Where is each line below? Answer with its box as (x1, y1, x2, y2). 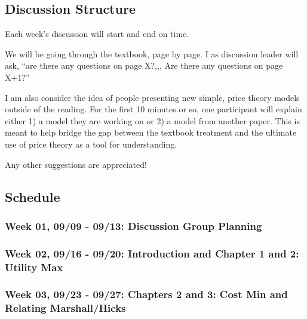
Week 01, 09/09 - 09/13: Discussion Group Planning (5, 218, 262, 233)
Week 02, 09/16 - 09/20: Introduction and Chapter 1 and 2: (5, 246, 299, 260)
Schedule (5, 187, 60, 205)
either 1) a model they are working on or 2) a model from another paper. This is (5, 114, 300, 127)
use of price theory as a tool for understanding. (5, 137, 177, 150)
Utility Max (5, 259, 63, 274)
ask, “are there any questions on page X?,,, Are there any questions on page (5, 59, 283, 72)
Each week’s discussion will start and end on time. (5, 27, 189, 40)
